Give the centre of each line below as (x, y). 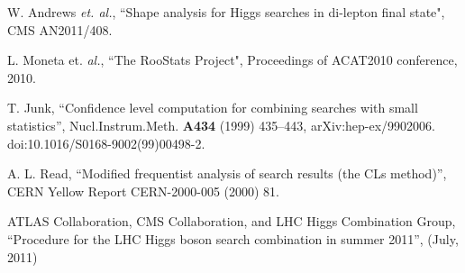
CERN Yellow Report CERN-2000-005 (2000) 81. (143, 191)
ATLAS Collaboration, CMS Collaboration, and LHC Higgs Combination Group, (232, 221)
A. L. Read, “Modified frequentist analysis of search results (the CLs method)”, (227, 173)
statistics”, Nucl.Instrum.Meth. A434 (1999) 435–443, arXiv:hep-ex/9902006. (222, 125)
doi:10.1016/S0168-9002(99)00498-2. (106, 143)
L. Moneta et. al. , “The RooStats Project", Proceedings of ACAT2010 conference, (232, 60)
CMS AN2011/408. (60, 29)
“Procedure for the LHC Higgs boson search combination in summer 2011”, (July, (233, 238)
